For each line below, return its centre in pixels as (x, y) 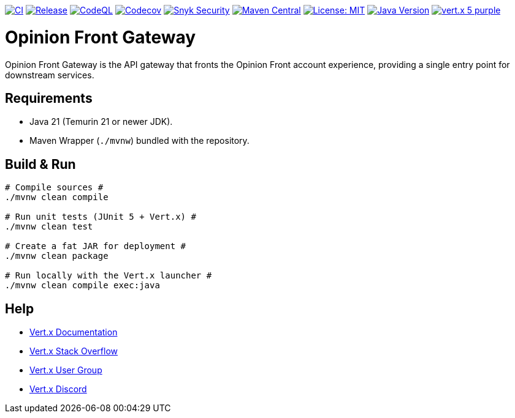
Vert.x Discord (58, 389)
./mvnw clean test (49, 227)
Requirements (49, 98)
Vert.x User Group (66, 370)
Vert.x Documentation (74, 332)
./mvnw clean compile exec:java (82, 286)
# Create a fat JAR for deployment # (96, 246)
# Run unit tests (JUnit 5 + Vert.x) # (101, 217)
